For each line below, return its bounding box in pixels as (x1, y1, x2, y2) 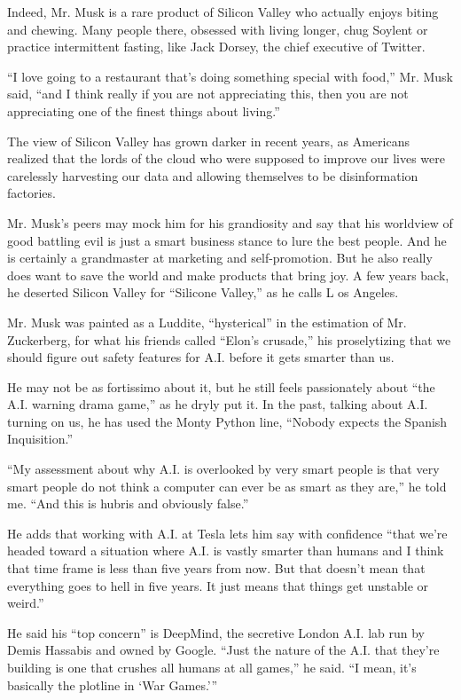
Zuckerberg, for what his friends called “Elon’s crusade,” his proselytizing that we (7, 330, 451, 349)
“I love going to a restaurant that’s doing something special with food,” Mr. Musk (7, 67, 453, 85)
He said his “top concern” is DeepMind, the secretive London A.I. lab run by (7, 623, 425, 641)
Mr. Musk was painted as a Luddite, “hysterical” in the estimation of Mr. (7, 312, 407, 331)
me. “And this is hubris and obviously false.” (7, 494, 249, 513)
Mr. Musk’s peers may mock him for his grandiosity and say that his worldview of (7, 213, 453, 232)
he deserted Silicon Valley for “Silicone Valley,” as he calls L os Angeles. (7, 283, 399, 302)
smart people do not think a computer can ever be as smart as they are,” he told (7, 476, 447, 495)
